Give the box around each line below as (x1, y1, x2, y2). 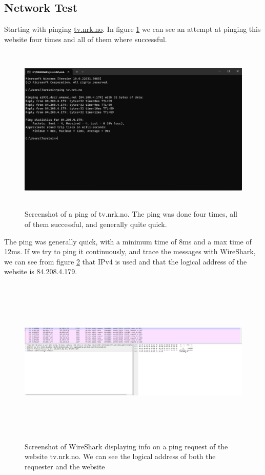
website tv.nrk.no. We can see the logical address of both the (25, 451, 216, 462)
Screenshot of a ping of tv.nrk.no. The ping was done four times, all (25, 208, 237, 219)
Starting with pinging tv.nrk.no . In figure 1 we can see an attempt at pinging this (4, 24, 261, 34)
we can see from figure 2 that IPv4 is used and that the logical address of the (4, 256, 247, 267)
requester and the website (25, 461, 105, 472)
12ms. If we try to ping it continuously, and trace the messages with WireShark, (4, 246, 256, 257)
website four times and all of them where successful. (4, 33, 167, 44)
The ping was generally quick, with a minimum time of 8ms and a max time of (4, 236, 252, 246)
